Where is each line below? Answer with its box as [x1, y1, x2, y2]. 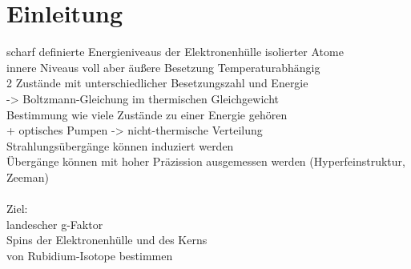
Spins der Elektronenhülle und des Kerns [6, 231, 208, 248]
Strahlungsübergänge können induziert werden [6, 137, 234, 154]
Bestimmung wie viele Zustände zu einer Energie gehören [6, 106, 288, 122]
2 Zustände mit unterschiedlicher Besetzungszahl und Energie [6, 74, 308, 91]
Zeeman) [6, 168, 49, 185]
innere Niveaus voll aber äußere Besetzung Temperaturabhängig [6, 58, 320, 75]
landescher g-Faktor [6, 215, 103, 232]
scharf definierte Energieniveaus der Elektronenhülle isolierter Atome [6, 43, 344, 60]
